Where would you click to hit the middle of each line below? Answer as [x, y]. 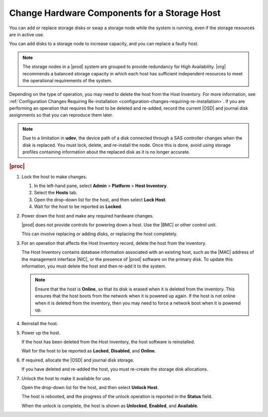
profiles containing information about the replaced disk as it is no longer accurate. [106, 152]
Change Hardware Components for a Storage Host [115, 13]
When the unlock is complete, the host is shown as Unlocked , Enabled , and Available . [110, 406]
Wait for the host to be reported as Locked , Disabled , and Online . [89, 351]
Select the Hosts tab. [56, 193]
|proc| [17, 166]
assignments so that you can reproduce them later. [61, 115]
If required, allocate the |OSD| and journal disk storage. [78, 360]
